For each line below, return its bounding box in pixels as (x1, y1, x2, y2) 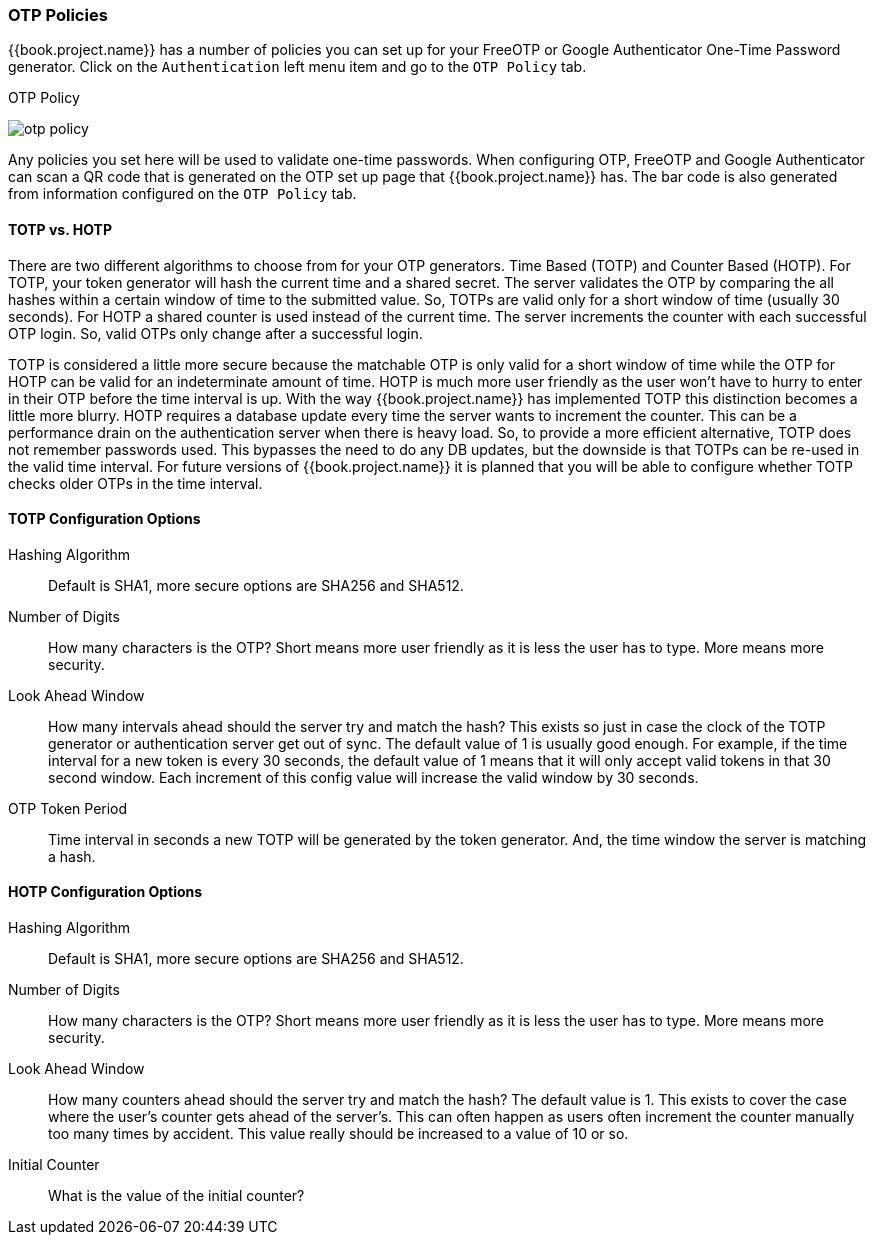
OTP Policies (8, 5, 108, 25)
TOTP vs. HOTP (8, 220, 112, 238)
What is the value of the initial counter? (48, 1187, 305, 1205)
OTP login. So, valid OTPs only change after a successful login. (8, 324, 423, 342)
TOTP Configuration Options (8, 510, 201, 528)
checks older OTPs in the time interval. (8, 474, 263, 492)
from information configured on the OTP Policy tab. (8, 185, 357, 203)
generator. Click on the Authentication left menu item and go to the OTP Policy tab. (8, 58, 587, 76)
